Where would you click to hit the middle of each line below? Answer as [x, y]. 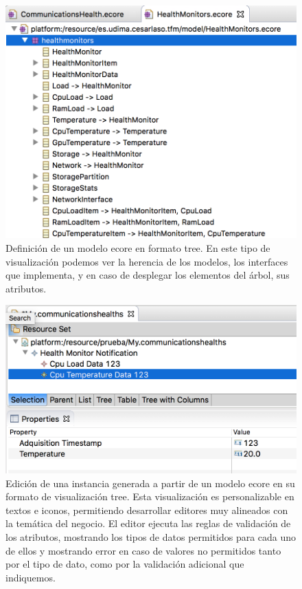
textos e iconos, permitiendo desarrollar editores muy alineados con [147, 510]
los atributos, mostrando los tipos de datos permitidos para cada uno [151, 537]
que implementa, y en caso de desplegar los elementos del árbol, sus [148, 275]
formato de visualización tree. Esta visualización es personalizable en [150, 496]
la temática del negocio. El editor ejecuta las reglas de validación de [148, 523]
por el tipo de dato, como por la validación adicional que [125, 564]
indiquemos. [31, 577]
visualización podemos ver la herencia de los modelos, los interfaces [147, 261]
